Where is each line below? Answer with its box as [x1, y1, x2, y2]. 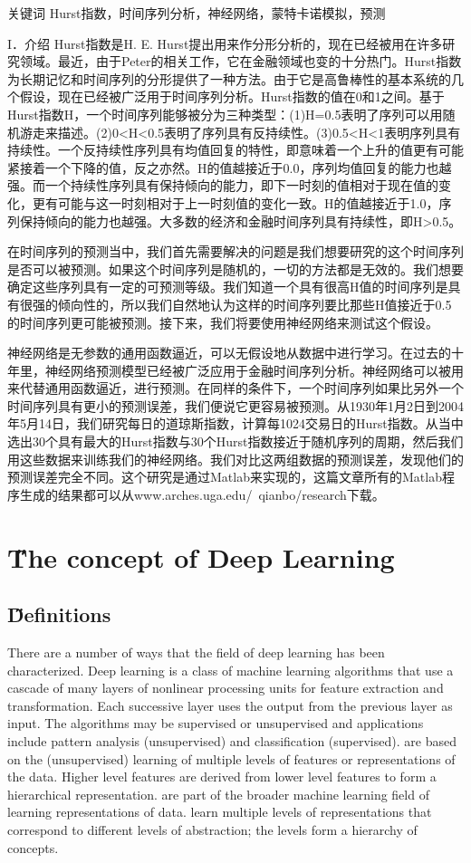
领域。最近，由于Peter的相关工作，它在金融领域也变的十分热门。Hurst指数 [19, 52, 462, 71]
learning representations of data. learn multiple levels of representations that [7, 802, 432, 821]
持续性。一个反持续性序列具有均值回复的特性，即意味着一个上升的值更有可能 [7, 140, 464, 159]
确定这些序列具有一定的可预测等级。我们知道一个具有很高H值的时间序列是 [7, 277, 448, 296]
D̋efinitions [7, 600, 111, 628]
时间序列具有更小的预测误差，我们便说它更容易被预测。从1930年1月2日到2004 [7, 396, 464, 415]
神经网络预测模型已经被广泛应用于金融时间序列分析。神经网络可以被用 [44, 360, 464, 379]
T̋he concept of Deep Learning [7, 538, 395, 575]
